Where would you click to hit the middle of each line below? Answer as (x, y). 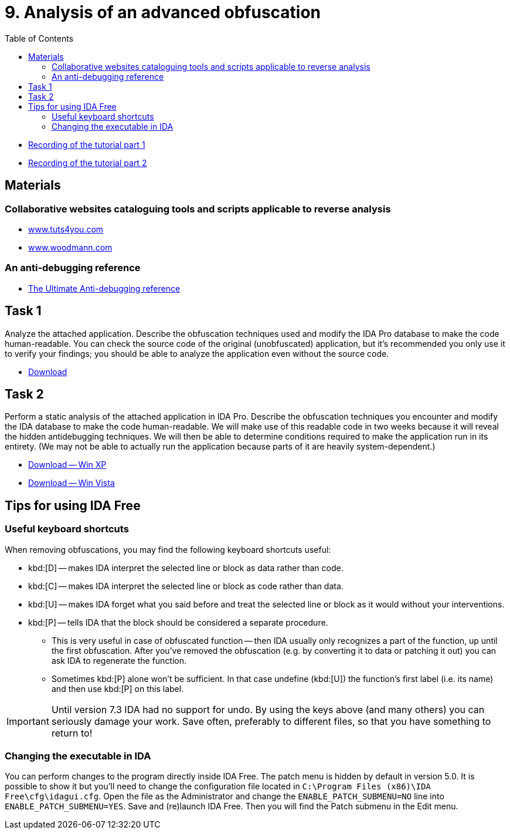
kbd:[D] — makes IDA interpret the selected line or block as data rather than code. (186, 568)
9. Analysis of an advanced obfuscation (163, 12)
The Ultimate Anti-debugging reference (104, 288)
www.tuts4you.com (66, 229)
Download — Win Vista (72, 483)
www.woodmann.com (70, 247)
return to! (72, 733)
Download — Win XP (67, 465)
